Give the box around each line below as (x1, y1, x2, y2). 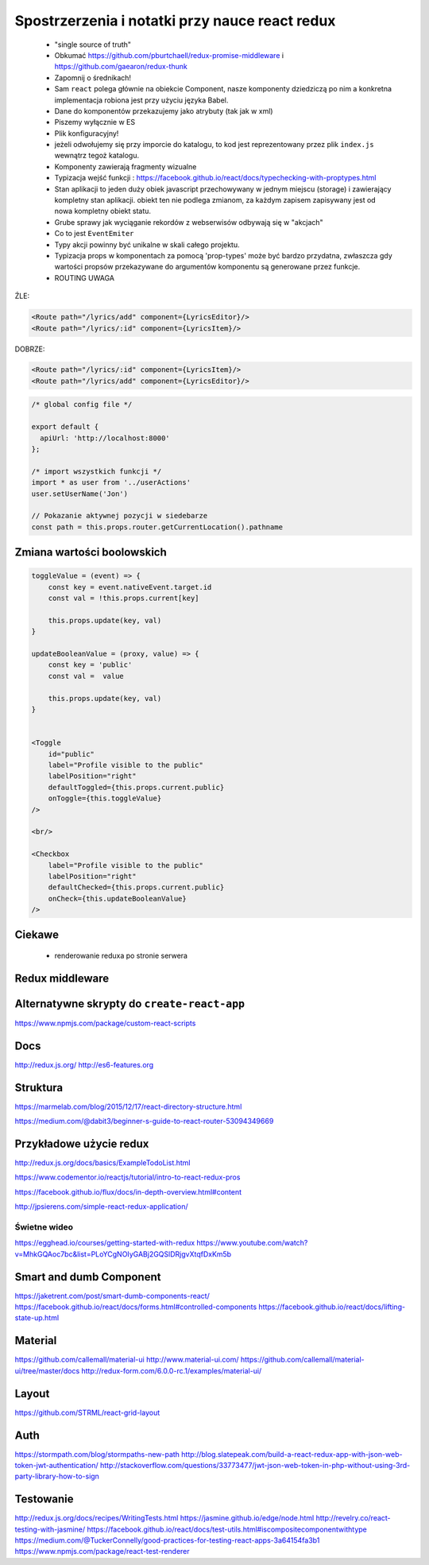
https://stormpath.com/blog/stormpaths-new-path (14, 1449, 180, 1458)
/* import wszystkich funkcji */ (31, 467, 162, 476)
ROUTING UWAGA (54, 273, 115, 282)
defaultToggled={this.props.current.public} (48, 783, 225, 792)
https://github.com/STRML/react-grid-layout (14, 1408, 160, 1417)
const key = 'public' (48, 660, 133, 669)
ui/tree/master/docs (14, 1366, 80, 1375)
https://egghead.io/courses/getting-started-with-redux (14, 1238, 195, 1248)
